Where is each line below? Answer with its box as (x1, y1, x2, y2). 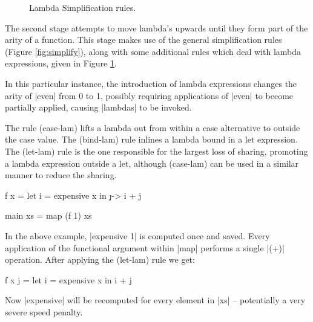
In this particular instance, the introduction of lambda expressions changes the (5, 77, 297, 89)
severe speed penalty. (5, 305, 83, 318)
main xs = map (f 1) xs (5, 209, 92, 222)
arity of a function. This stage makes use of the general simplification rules (5, 33, 282, 46)
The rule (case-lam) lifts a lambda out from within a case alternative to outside (5, 121, 300, 134)
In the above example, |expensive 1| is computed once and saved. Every (5, 229, 270, 242)
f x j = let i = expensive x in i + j (5, 273, 132, 286)
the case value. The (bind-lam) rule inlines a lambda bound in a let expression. (5, 133, 298, 146)
